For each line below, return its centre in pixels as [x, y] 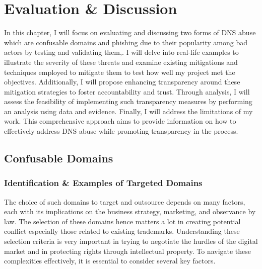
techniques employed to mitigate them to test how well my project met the [120, 72]
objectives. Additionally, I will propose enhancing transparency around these [122, 82]
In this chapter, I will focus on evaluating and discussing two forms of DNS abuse [130, 32]
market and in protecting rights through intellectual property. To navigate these [128, 251]
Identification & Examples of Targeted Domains [103, 183]
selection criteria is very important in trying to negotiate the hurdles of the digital [131, 241]
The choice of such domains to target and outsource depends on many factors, [125, 201]
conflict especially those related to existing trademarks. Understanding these [122, 231]
